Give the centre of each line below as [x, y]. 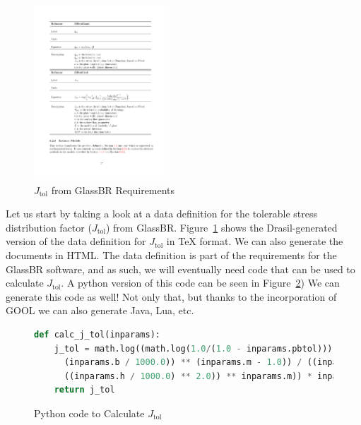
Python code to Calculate [89, 413]
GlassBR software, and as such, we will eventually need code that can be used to [180, 269]
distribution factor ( [49, 227]
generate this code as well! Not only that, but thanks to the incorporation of [171, 296]
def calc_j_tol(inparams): [97, 334]
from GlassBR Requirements [113, 190]
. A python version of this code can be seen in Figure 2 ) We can [200, 283]
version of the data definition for [76, 241]
